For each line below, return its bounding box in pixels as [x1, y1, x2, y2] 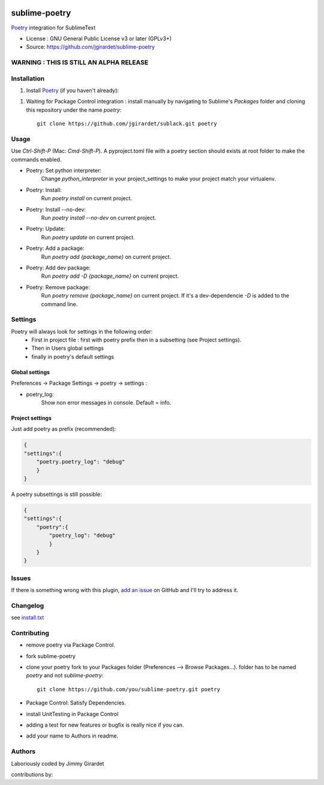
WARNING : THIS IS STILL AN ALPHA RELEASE [11, 58, 149, 67]
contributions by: [11, 771, 53, 778]
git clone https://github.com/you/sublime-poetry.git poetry [37, 686, 220, 692]
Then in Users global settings [31, 344, 104, 352]
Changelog [11, 601, 44, 609]
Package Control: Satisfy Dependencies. [26, 699, 126, 706]
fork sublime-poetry [26, 652, 76, 659]
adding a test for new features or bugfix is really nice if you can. [26, 721, 184, 728]
